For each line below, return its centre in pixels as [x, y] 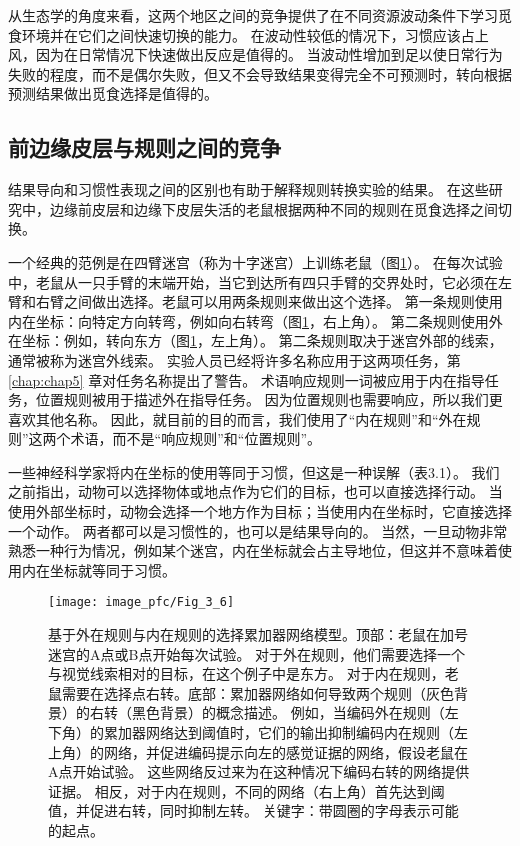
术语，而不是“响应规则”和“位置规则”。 [196, 438]
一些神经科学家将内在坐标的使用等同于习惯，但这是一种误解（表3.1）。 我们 [254, 471]
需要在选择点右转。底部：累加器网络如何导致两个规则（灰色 [257, 692]
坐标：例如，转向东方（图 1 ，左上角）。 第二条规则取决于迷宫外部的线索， [262, 340]
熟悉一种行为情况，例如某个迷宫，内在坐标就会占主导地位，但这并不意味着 [253, 550]
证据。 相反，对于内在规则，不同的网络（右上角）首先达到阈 [246, 790]
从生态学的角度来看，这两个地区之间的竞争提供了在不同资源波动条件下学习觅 [260, 15]
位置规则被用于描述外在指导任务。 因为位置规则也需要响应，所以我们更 [269, 399]
